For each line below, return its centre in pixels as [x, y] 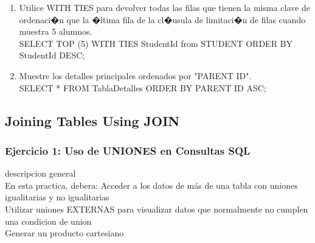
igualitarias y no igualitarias [57, 197]
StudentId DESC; [52, 55]
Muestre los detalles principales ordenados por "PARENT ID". [135, 75]
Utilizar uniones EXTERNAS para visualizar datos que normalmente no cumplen [157, 209]
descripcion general [40, 173]
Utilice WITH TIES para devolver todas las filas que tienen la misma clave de [164, 7]
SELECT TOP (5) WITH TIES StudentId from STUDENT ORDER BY [156, 43]
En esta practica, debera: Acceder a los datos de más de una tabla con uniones [151, 185]
